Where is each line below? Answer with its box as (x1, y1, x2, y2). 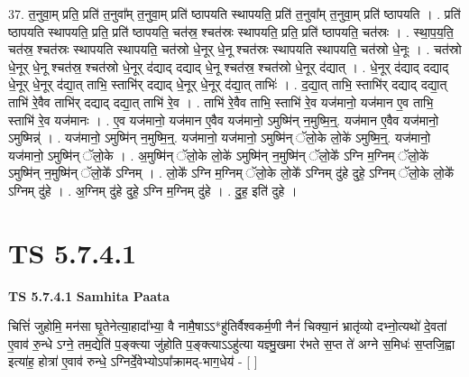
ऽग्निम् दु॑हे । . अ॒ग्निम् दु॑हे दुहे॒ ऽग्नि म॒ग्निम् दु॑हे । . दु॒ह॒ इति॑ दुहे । (8, 180, 298, 199)
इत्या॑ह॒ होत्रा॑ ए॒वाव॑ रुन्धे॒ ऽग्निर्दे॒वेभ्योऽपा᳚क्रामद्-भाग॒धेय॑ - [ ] (8, 352, 258, 371)
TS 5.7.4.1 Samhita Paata (8, 286, 170, 305)
